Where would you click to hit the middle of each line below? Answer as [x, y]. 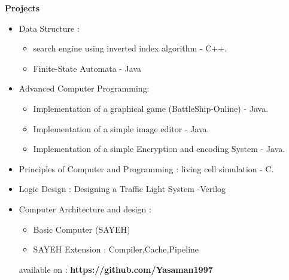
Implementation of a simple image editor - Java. [121, 128]
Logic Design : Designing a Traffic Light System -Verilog [122, 189]
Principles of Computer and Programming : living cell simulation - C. [146, 168]
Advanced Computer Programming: [84, 88]
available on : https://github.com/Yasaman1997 [116, 269]
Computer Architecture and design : [85, 209]
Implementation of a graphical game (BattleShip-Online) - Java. [151, 108]
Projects [22, 8]
